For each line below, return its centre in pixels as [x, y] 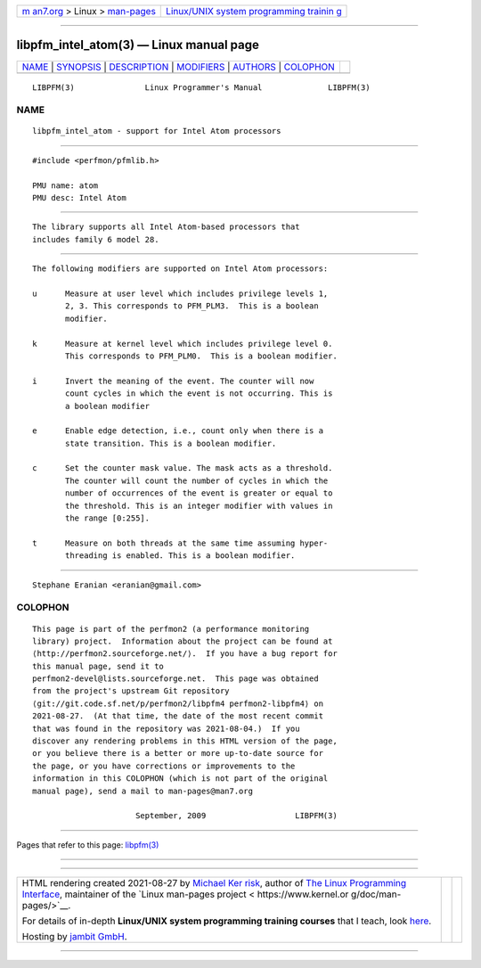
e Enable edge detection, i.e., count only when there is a [178, 431]
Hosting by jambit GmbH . [75, 937]
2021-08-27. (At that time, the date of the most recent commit [178, 716]
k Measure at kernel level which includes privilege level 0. [183, 344]
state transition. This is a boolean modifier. [171, 443]
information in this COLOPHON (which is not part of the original [180, 779]
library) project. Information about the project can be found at [183, 641]
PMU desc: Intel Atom [79, 198]
